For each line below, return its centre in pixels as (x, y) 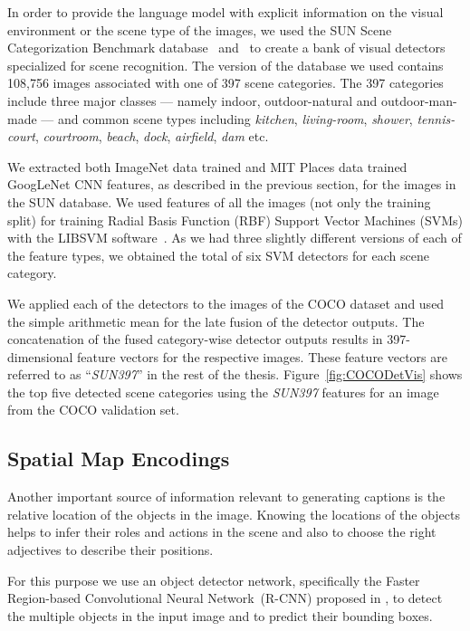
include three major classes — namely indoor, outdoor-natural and (192, 100)
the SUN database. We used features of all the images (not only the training (219, 201)
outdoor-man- (419, 100)
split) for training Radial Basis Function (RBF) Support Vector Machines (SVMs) (235, 220)
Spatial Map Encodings (119, 459)
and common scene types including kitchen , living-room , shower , (235, 118)
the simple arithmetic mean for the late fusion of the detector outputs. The (216, 321)
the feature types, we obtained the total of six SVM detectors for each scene (218, 255)
